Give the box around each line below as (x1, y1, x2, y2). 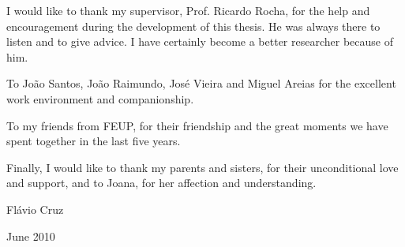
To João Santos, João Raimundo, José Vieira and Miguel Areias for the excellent (6, 75, 396, 92)
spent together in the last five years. (6, 133, 181, 149)
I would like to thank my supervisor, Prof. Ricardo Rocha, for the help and (6, 2, 370, 18)
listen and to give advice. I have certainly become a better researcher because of (6, 33, 393, 50)
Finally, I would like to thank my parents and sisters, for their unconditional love (6, 159, 399, 175)
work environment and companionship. (6, 90, 194, 107)
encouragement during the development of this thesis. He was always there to (6, 17, 381, 34)
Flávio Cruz (6, 200, 64, 217)
